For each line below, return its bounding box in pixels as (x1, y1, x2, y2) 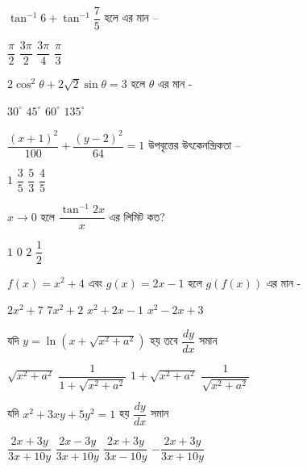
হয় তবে (150, 332, 178, 349)
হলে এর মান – (104, 9, 159, 26)
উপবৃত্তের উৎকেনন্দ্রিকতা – (147, 136, 241, 153)
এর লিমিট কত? (109, 207, 165, 224)
